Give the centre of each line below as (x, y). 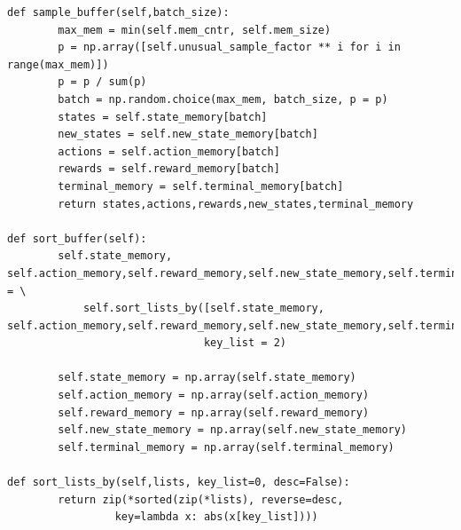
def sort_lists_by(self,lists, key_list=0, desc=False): (179, 483)
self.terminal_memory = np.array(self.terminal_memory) (226, 447)
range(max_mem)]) (58, 64)
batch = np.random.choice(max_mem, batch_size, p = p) (223, 99)
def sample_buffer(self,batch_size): (118, 12)
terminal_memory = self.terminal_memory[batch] (201, 186)
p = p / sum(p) (102, 82)
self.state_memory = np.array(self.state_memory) (207, 378)
